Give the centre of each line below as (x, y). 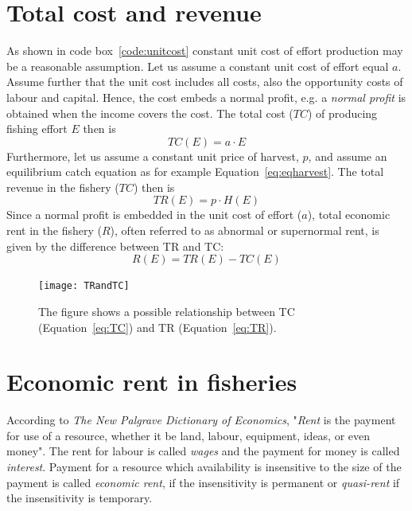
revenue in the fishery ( (63, 187)
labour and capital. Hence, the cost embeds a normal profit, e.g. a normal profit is (206, 97)
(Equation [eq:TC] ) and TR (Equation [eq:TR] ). (157, 327)
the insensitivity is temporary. (80, 498)
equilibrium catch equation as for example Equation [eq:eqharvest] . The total (195, 172)
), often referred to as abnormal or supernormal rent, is (245, 230)
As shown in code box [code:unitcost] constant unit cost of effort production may (205, 51)
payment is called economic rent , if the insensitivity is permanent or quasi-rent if (203, 482)
